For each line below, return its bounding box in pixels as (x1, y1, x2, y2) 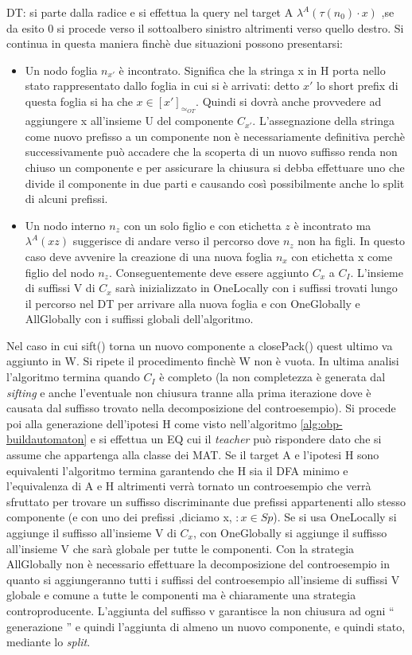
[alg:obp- (300, 415, 343, 431)
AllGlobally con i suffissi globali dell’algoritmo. (25, 310, 254, 327)
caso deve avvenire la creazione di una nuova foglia (25, 248, 273, 264)
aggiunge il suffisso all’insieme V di (6, 524, 177, 541)
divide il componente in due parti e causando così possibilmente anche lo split (25, 174, 405, 191)
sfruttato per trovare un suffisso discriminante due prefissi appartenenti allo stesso (6, 493, 406, 509)
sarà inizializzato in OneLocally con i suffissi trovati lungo (115, 279, 398, 296)
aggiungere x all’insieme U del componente (25, 112, 234, 129)
